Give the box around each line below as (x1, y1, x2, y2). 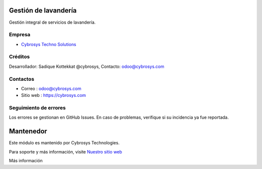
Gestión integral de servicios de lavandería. (9, 19, 96, 25)
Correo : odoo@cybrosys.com (21, 85, 82, 92)
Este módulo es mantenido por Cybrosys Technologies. (9, 140, 120, 146)
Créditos (9, 53, 30, 60)
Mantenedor (9, 127, 48, 136)
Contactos (9, 76, 34, 82)
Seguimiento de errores (9, 105, 66, 111)
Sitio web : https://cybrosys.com (21, 92, 86, 98)
